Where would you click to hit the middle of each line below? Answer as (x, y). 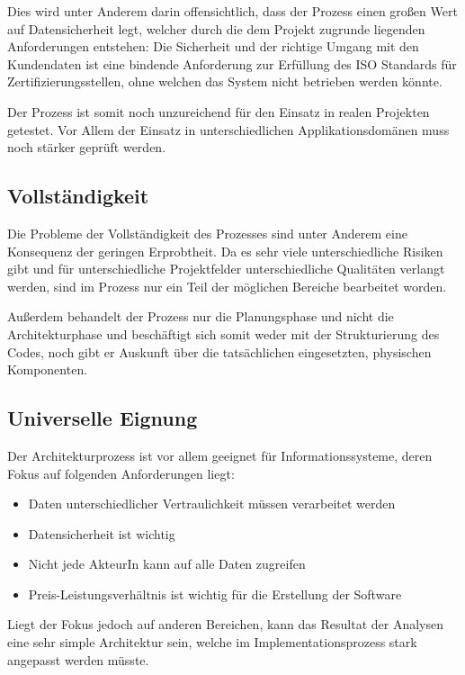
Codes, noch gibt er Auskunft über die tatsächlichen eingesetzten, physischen (219, 351)
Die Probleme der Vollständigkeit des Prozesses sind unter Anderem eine (207, 233)
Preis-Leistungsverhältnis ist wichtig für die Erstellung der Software (215, 594)
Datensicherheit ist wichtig (102, 533)
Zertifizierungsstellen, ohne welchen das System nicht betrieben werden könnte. (225, 81)
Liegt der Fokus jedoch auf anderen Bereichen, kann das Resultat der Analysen (226, 624)
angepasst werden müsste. (78, 659)
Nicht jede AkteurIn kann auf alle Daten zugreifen (167, 564)
